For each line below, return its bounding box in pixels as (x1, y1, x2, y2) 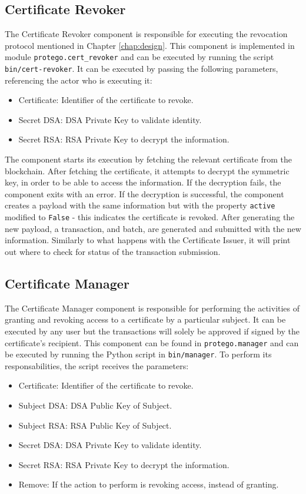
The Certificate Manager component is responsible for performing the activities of (5, 301, 300, 314)
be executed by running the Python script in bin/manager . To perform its (5, 348, 272, 360)
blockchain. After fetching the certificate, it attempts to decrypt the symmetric (5, 164, 290, 177)
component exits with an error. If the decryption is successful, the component (5, 187, 284, 200)
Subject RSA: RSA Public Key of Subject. (18, 419, 172, 431)
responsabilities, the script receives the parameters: (5, 359, 189, 372)
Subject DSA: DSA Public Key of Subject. (18, 399, 172, 412)
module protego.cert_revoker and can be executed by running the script (5, 51, 274, 63)
